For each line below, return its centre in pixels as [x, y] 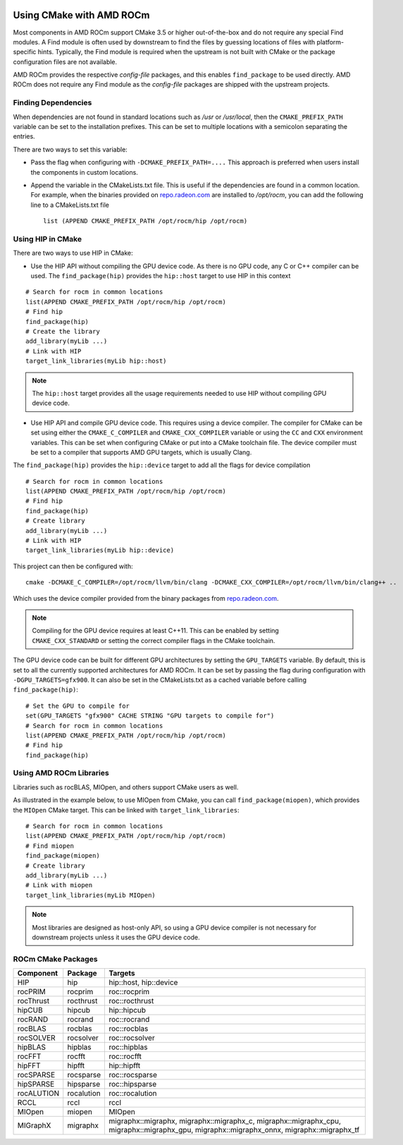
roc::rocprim [129, 991]
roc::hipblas [128, 1047]
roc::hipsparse [133, 1084]
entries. [24, 137]
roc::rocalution [133, 1094]
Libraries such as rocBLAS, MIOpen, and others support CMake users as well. [126, 787]
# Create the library [63, 331]
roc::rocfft [125, 1056]
